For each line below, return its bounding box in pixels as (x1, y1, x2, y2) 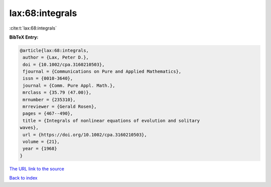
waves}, (20, 125, 39, 130)
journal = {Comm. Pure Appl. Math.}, (23, 83, 115, 88)
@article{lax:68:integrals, (20, 48, 89, 53)
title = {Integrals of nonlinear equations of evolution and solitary (23, 118, 200, 123)
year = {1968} (23, 146, 57, 151)
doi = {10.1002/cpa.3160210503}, (23, 62, 105, 67)
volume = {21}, (23, 139, 60, 144)
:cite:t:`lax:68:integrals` (9, 25, 57, 31)
